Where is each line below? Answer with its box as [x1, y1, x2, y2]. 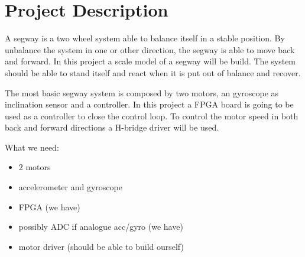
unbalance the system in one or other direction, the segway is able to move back [5, 43, 295, 56]
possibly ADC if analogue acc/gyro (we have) [18, 220, 183, 233]
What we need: [5, 141, 59, 153]
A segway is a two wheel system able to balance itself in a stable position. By [5, 32, 285, 44]
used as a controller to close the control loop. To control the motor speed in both [5, 109, 298, 122]
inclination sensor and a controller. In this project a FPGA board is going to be [5, 98, 294, 110]
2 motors [18, 161, 51, 173]
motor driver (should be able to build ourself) [18, 240, 184, 252]
